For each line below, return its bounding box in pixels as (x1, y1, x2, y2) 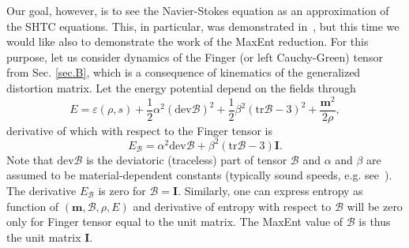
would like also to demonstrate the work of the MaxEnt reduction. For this (6, 33, 369, 50)
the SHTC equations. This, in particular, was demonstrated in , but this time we (6, 17, 400, 34)
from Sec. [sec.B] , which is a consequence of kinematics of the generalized (6, 64, 361, 81)
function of (6, 197, 59, 214)
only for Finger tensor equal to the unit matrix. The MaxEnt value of (6, 213, 343, 230)
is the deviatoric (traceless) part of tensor (86, 151, 287, 167)
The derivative (6, 182, 77, 198)
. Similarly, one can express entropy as (178, 182, 363, 198)
